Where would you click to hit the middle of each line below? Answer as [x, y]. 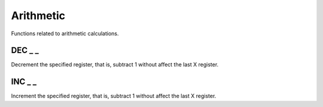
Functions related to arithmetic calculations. [65, 33]
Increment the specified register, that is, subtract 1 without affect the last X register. [114, 96]
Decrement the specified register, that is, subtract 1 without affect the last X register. [115, 65]
